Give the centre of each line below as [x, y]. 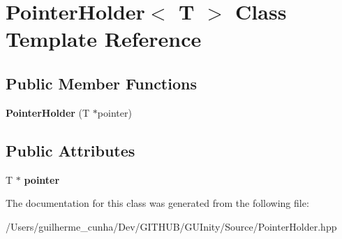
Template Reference [104, 39]
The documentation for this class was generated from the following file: [157, 203]
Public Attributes [70, 150]
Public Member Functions [101, 83]
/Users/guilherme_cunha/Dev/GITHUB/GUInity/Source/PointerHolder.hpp [171, 226]
